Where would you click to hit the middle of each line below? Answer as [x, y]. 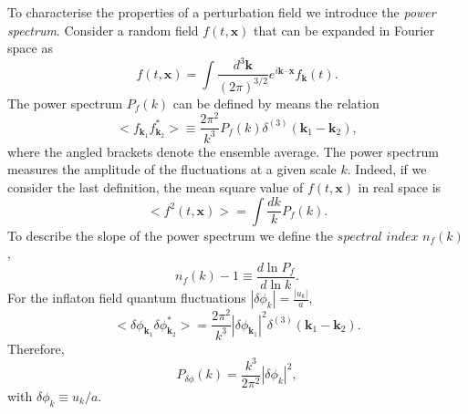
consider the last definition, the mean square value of [156, 186]
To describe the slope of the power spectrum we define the [170, 235]
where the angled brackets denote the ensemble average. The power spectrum [223, 151]
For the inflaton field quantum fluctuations [127, 298]
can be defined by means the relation [276, 103]
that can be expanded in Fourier [344, 30]
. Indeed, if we [387, 169]
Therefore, [36, 348]
